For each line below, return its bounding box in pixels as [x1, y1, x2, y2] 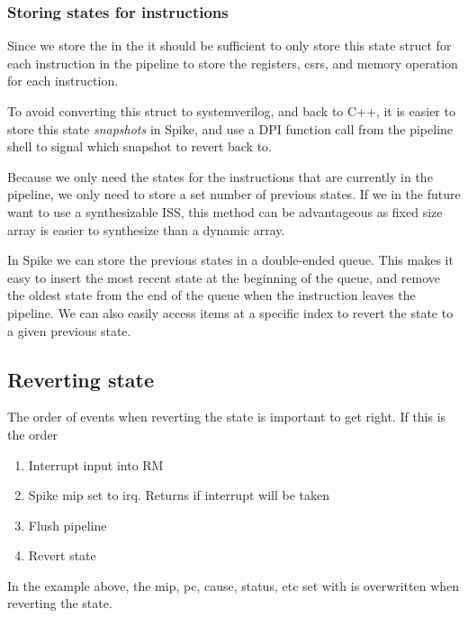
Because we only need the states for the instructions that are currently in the [7, 167, 433, 186]
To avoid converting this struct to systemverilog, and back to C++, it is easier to [7, 102, 455, 120]
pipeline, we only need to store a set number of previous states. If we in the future [7, 185, 461, 204]
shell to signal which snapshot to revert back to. [7, 137, 272, 156]
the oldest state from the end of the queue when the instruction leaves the [7, 286, 416, 304]
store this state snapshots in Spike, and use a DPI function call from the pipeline [7, 119, 454, 138]
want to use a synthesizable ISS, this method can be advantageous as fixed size [7, 202, 443, 221]
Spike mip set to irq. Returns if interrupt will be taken [28, 486, 329, 504]
